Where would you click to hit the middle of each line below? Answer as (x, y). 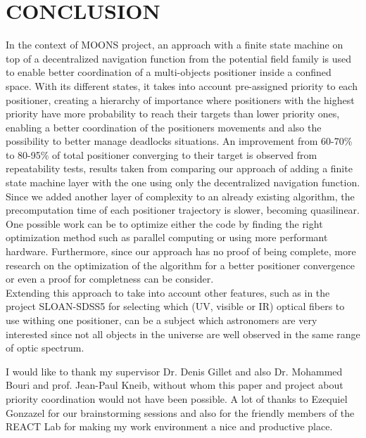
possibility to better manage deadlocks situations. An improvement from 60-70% (179, 141)
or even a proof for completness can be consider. (110, 279)
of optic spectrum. (45, 348)
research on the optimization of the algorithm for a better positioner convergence (180, 265)
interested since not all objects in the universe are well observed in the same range (183, 334)
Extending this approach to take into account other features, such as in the (168, 292)
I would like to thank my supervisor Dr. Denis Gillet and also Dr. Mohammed (174, 371)
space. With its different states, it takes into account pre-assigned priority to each (182, 85)
